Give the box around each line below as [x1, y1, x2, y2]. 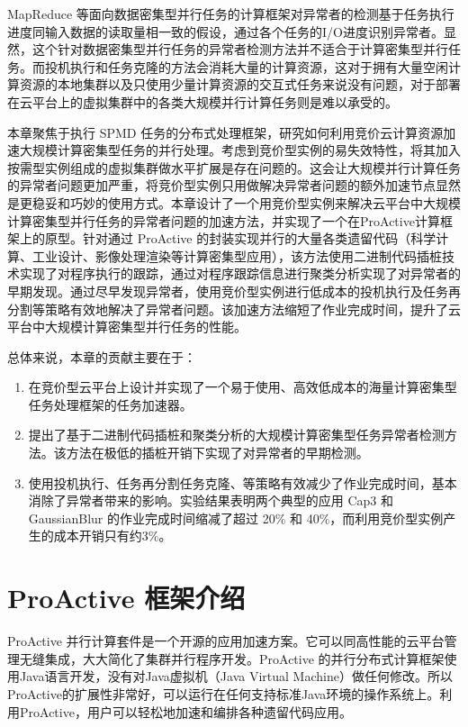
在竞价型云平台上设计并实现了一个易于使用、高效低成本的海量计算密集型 [28, 377, 457, 396]
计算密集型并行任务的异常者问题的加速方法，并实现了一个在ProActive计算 [7, 211, 440, 230]
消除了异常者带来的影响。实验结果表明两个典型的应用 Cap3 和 [28, 491, 394, 510]
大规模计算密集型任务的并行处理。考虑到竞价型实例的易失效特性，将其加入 [19, 141, 461, 159]
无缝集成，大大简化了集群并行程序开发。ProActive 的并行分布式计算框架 [19, 649, 445, 668]
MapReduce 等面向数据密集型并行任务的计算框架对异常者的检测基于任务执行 [7, 5, 454, 23]
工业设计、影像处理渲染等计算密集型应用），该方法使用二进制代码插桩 [31, 246, 442, 265]
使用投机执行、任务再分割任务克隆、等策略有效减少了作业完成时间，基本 [28, 473, 457, 492]
